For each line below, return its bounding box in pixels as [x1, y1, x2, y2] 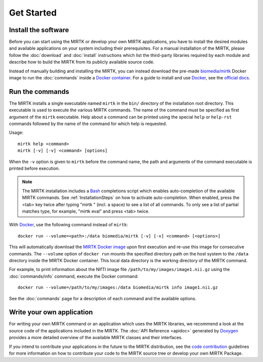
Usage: [9, 129, 24, 136]
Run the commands [9, 88, 70, 96]
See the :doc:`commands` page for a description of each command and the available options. [9, 295, 197, 301]
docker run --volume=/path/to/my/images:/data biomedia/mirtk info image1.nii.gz [18, 285, 218, 290]
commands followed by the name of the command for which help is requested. [9, 121, 168, 127]
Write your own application [9, 308, 93, 316]
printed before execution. [9, 165, 60, 171]
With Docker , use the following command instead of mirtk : [9, 222, 129, 228]
